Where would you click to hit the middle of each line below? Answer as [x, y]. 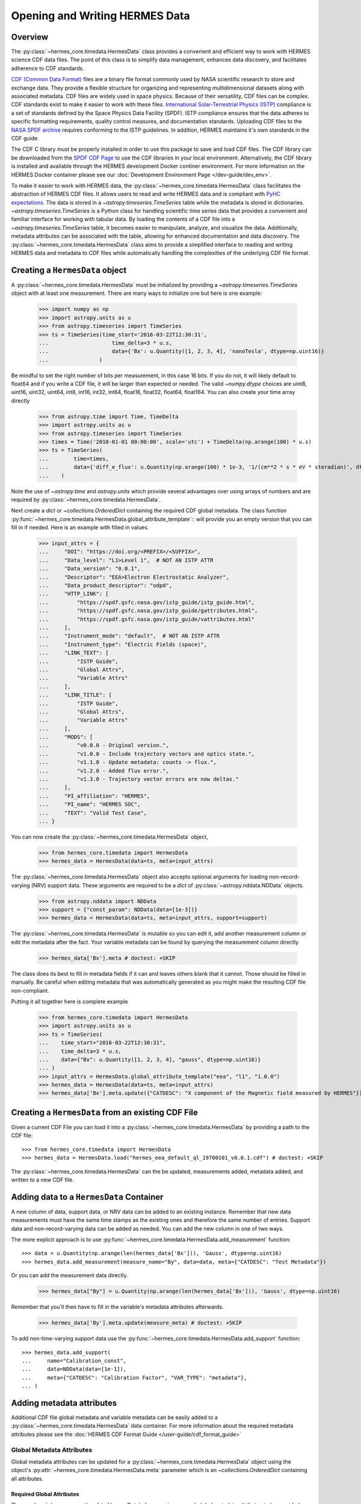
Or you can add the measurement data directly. [70, 1275]
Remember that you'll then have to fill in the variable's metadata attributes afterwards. [117, 1307]
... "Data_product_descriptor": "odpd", [106, 586]
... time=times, [74, 458]
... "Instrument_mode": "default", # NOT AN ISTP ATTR [129, 636]
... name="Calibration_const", [74, 1361]
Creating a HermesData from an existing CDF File [105, 1112]
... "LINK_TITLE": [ [76, 695]
